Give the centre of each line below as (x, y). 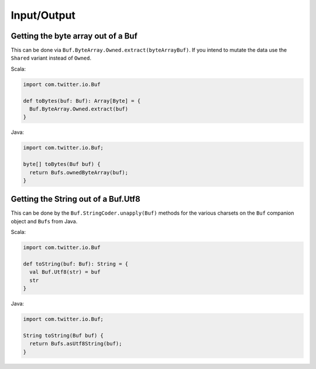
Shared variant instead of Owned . (51, 58)
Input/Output (43, 15)
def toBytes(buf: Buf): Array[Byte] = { (82, 101)
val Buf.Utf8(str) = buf (65, 272)
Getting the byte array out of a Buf (74, 36)
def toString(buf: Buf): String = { (76, 264)
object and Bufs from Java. (44, 221)
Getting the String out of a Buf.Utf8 (75, 199)
